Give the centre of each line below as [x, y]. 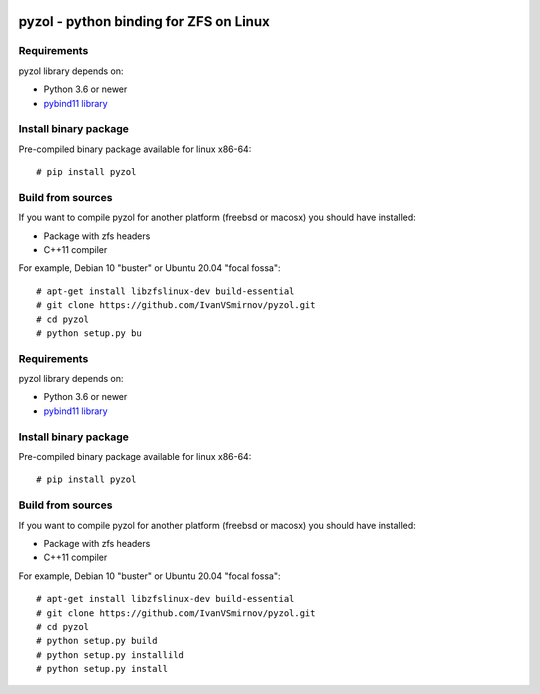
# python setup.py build [97, 641]
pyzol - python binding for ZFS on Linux [144, 21]
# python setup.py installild [110, 654]
